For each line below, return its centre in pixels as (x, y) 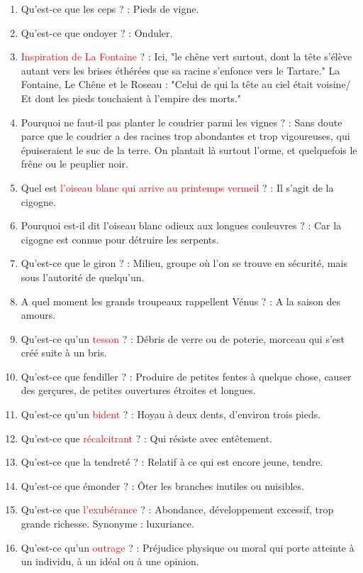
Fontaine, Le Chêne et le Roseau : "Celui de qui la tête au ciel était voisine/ (186, 84)
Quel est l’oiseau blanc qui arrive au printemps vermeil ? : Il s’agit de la (177, 187)
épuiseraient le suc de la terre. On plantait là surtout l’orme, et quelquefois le (189, 149)
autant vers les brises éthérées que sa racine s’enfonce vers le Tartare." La (180, 70)
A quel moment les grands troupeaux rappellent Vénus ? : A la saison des (181, 301)
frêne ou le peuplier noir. (74, 164)
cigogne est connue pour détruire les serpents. (120, 239)
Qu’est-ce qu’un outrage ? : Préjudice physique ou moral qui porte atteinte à (188, 547)
